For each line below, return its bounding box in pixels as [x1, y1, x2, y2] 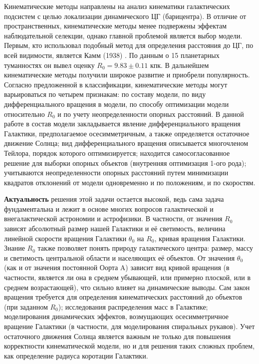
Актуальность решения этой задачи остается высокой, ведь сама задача [4, 194, 224, 204]
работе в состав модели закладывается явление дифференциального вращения [4, 118, 241, 129]
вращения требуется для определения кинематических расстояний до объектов [4, 292, 243, 302]
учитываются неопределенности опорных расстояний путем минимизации [4, 167, 229, 178]
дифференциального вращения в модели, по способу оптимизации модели [4, 98, 229, 109]
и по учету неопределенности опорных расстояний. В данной [57, 108, 244, 119]
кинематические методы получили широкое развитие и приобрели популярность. [4, 69, 250, 80]
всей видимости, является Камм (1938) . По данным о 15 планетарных [4, 49, 220, 60]
